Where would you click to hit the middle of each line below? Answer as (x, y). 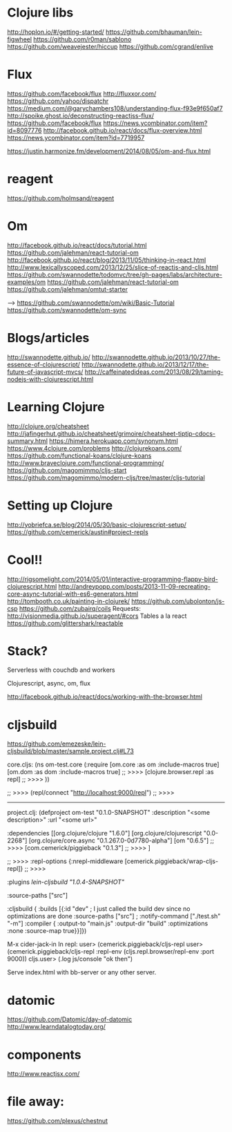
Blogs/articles (48, 338)
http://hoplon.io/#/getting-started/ (56, 32)
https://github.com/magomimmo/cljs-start (67, 470)
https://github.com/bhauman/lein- (154, 32)
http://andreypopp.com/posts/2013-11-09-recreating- (134, 586)
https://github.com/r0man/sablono (83, 39)
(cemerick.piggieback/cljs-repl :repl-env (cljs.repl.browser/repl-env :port (111, 952)
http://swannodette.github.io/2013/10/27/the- (156, 357)
